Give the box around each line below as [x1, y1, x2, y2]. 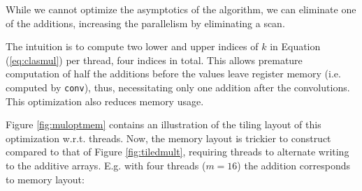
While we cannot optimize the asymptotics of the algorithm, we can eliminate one [6, 2, 356, 16]
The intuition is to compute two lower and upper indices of [6, 39, 259, 54]
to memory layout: [6, 171, 85, 186]
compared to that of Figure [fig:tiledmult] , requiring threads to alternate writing [6, 144, 349, 159]
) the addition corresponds [237, 158, 350, 172]
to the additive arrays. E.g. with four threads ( [6, 158, 206, 172]
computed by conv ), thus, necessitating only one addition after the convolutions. [6, 79, 350, 94]
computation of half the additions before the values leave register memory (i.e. [6, 66, 341, 81]
